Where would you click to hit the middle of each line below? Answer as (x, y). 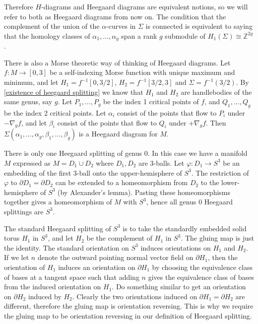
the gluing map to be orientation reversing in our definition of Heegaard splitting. (128, 315)
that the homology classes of (47, 35)
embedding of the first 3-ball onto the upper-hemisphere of (93, 172)
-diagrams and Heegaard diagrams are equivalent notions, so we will (145, 6)
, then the (223, 257)
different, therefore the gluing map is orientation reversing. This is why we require (129, 306)
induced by (45, 296)
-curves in (121, 26)
